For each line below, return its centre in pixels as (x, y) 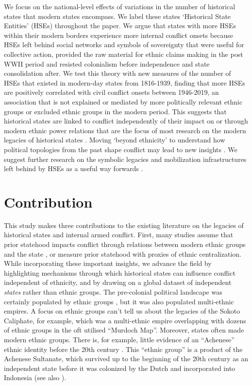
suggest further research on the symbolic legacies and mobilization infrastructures (125, 159)
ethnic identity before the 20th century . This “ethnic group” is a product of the (123, 349)
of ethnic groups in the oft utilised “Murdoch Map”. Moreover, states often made (124, 330)
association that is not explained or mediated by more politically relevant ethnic (123, 101)
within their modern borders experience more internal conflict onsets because (118, 35)
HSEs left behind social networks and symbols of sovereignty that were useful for (124, 44)
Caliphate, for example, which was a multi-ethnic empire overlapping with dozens (125, 320)
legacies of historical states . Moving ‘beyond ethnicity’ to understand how (115, 140)
